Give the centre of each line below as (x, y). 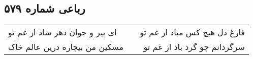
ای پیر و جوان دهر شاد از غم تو (62, 32)
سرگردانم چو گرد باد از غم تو (194, 47)
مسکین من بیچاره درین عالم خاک (66, 47)
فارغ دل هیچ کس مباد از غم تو (192, 32)
